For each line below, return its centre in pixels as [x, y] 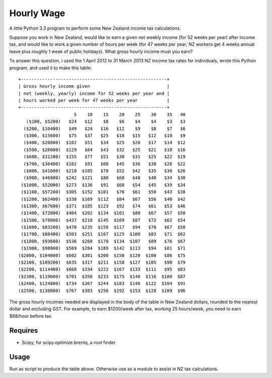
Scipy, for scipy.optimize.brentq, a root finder [69, 342]
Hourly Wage [37, 13]
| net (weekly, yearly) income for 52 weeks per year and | [94, 93]
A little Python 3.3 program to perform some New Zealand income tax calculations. [95, 28]
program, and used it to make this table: [51, 67]
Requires [24, 330]
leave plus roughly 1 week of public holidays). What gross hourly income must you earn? [101, 51]
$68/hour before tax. [31, 316]
